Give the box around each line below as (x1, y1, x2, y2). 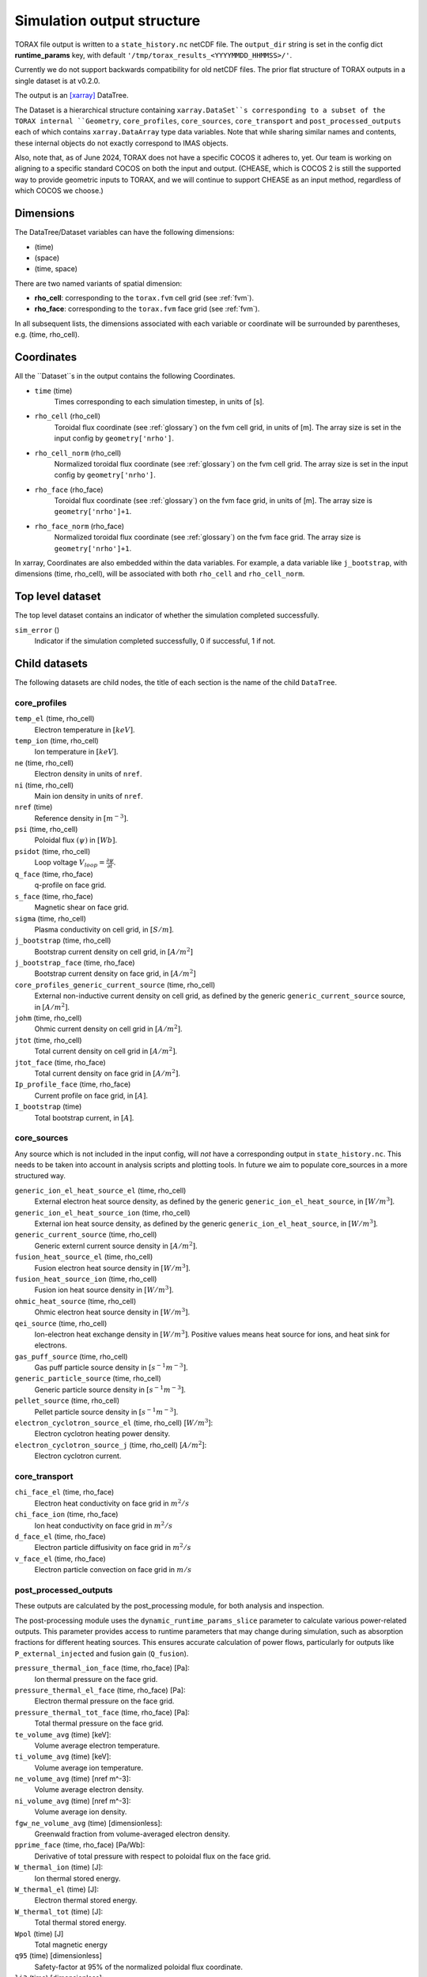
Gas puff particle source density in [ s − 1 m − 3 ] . (34, 1362, 188, 1372)
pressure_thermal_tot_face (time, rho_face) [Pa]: (14, 1707, 190, 1717)
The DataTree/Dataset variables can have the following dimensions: (14, 228, 235, 237)
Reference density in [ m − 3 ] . (34, 813, 129, 822)
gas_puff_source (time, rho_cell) (14, 1351, 128, 1361)
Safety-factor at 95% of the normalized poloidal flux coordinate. (34, 1962, 243, 1971)
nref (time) (14, 803, 53, 812)
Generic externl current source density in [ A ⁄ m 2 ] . (34, 1240, 198, 1250)
